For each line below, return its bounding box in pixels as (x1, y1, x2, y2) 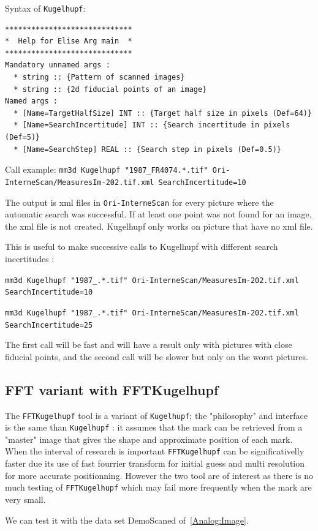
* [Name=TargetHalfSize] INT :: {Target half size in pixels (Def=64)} (13, 108, 312, 118)
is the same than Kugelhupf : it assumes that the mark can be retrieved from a (5, 421, 303, 434)
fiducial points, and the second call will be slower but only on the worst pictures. (5, 350, 308, 363)
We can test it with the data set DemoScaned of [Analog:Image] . (5, 513, 249, 526)
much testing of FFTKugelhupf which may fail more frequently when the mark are (5, 481, 312, 494)
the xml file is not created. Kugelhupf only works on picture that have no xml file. (5, 219, 313, 232)
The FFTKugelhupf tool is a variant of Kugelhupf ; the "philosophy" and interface (5, 409, 308, 421)
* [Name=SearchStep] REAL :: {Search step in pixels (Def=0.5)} (13, 145, 282, 154)
